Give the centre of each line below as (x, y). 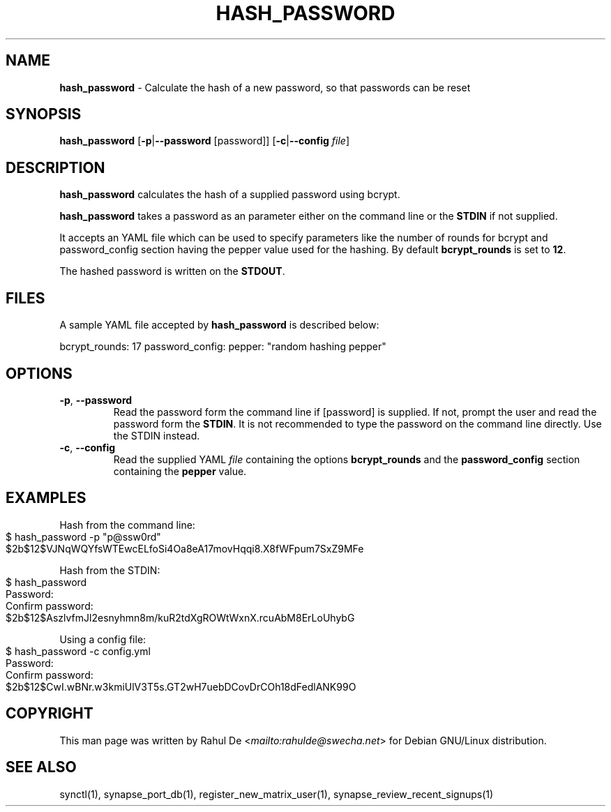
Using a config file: (103, 639)
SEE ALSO (41, 767)
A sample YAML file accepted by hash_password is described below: (219, 325)
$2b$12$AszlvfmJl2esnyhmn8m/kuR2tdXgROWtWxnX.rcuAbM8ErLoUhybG (180, 617)
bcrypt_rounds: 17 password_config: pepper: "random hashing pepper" (223, 347)
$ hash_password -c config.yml (78, 651)
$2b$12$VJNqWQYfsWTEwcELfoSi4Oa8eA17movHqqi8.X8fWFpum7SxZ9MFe (185, 548)
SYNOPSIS (44, 114)
